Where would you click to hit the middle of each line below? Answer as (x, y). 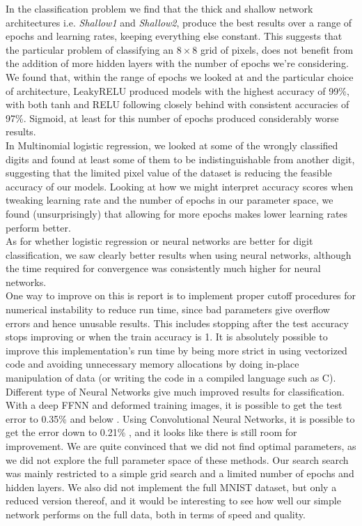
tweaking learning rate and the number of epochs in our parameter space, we (170, 200)
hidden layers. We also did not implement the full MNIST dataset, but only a (171, 487)
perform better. (38, 227)
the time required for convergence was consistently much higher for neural (163, 268)
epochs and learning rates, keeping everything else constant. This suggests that (174, 36)
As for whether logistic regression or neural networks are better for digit (159, 241)
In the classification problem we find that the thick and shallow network (159, 8)
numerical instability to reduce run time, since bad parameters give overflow (168, 309)
